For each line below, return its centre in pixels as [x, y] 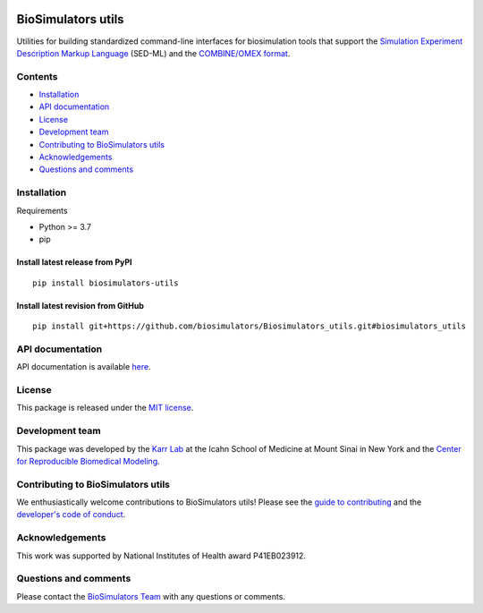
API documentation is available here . [84, 367]
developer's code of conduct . [71, 515]
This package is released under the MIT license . [105, 408]
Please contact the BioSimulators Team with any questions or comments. [151, 596]
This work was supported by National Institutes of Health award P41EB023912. [161, 556]
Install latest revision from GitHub [80, 305]
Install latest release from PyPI [74, 262]
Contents [37, 76]
